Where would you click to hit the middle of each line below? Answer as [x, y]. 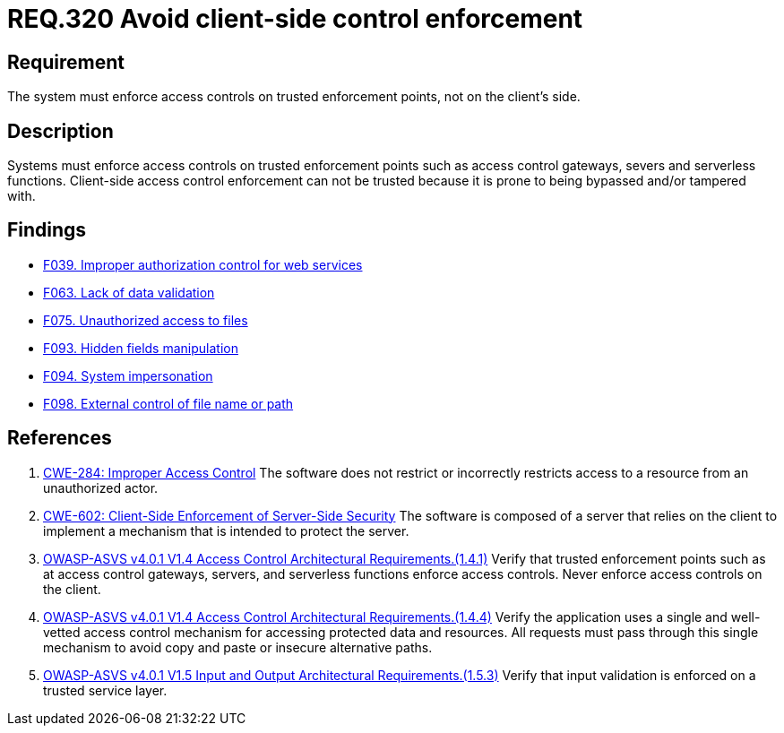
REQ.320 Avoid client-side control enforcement [295, 19]
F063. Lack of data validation [129, 292]
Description [60, 131]
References [60, 438]
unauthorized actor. [101, 487]
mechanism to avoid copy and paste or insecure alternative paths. [238, 647]
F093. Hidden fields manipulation [141, 348]
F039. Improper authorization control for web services [203, 264]
